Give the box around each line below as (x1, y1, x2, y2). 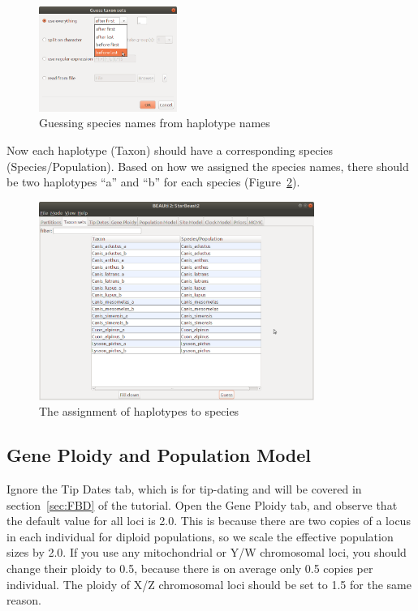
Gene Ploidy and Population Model (6, 442, 312, 468)
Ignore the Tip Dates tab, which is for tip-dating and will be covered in (6, 481, 362, 498)
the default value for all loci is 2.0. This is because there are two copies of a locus (6, 512, 411, 529)
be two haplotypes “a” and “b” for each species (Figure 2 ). (6, 173, 300, 190)
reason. (6, 592, 41, 609)
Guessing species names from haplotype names (39, 114, 270, 131)
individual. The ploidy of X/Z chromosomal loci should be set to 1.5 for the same (6, 575, 412, 592)
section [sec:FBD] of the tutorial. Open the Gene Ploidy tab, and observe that (6, 496, 398, 513)
